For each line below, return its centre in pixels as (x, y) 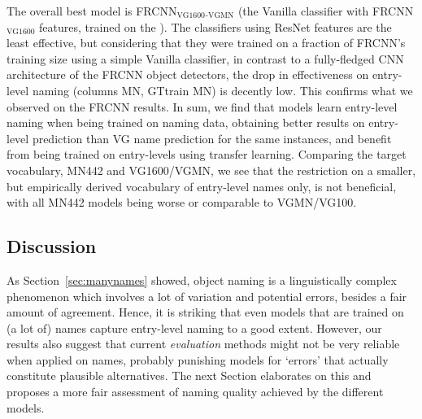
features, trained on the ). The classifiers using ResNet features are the (215, 26)
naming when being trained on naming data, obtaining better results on (186, 122)
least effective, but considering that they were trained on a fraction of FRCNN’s (206, 43)
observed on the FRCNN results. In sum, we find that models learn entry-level (202, 106)
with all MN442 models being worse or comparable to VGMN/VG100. (182, 202)
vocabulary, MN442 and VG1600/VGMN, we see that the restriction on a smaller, (211, 170)
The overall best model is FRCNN (92, 11)
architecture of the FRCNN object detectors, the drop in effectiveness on (188, 74)
